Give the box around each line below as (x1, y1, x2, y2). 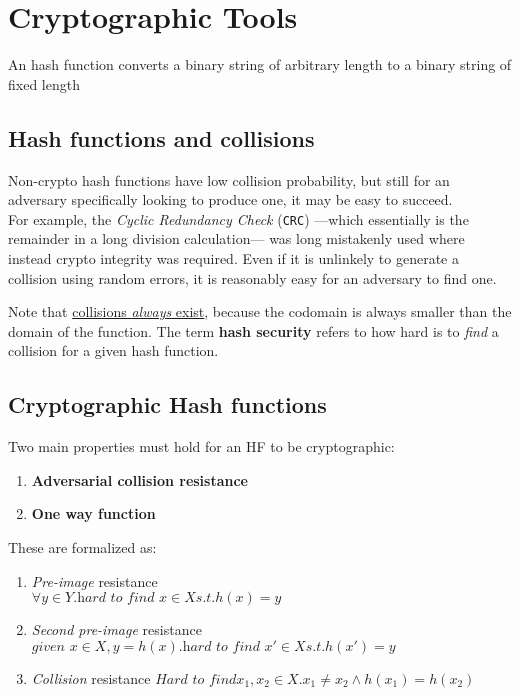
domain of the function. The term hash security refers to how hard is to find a (8, 320, 499, 341)
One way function (31, 503, 156, 524)
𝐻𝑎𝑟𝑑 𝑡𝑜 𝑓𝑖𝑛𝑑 (155, 672, 237, 687)
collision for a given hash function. (8, 340, 219, 361)
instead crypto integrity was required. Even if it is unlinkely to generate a (8, 247, 459, 268)
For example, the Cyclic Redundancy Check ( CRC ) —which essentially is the (8, 208, 469, 229)
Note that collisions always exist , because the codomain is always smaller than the (8, 301, 512, 322)
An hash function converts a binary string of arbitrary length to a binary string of (8, 54, 512, 75)
